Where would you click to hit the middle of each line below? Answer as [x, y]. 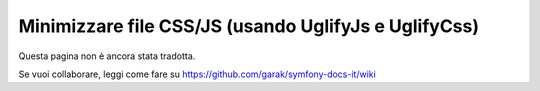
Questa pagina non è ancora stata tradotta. [107, 56]
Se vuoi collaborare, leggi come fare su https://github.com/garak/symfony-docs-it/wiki [197, 74]
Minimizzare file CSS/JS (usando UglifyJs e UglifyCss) [249, 26]
